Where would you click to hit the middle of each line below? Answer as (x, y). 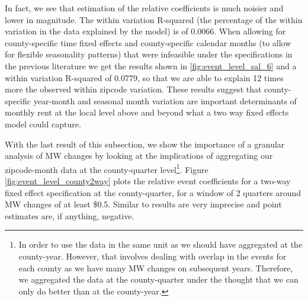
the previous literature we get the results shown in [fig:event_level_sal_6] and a (151, 65)
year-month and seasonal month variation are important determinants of (165, 100)
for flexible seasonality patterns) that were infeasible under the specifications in (149, 54)
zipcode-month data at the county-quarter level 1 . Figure (107, 168)
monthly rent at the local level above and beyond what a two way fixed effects (147, 112)
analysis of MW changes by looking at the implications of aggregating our (139, 156)
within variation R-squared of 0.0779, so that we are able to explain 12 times (144, 77)
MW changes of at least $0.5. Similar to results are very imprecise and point (143, 204)
